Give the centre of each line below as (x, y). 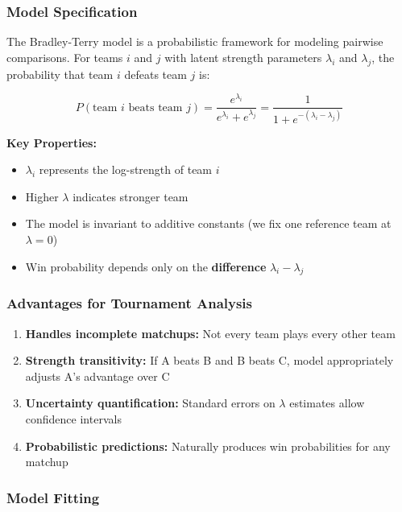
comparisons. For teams (65, 57)
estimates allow (327, 403)
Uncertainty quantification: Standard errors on (150, 403)
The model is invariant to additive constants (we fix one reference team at (208, 223)
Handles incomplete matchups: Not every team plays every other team (210, 333)
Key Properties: (52, 142)
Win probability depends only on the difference (146, 266)
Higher (42, 196)
